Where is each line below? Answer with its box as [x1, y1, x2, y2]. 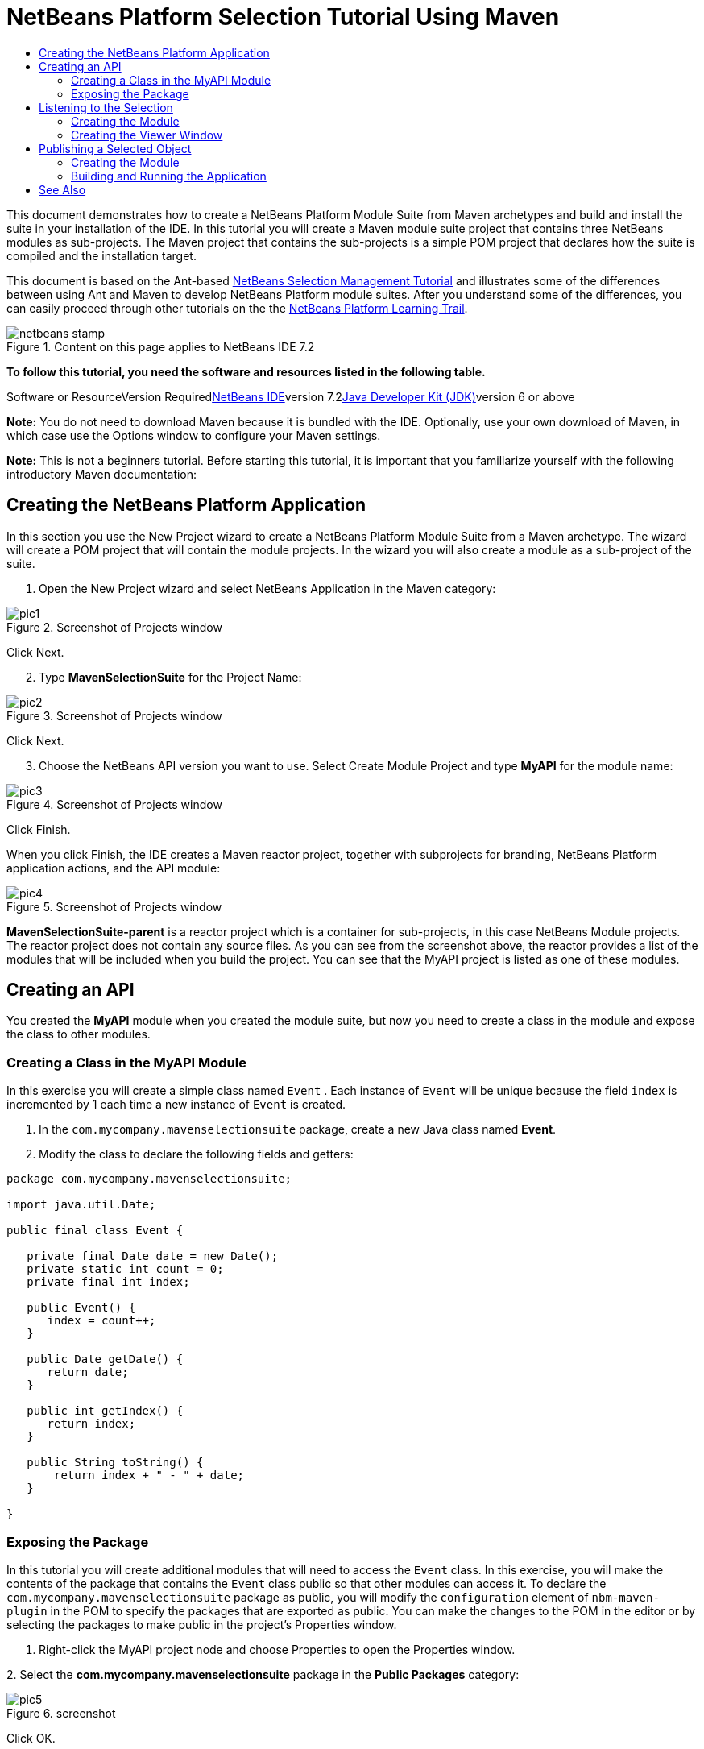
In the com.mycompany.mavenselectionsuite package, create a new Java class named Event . [39, 1122, 557, 1137]
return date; [47, 1366, 129, 1379]
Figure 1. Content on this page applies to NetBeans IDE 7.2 [6, 339, 315, 354]
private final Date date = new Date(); [27, 1250, 279, 1263]
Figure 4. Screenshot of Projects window [6, 797, 222, 811]
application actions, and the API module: [6, 860, 221, 875]
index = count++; [47, 1314, 156, 1328]
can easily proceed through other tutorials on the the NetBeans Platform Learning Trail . [6, 300, 468, 315]
